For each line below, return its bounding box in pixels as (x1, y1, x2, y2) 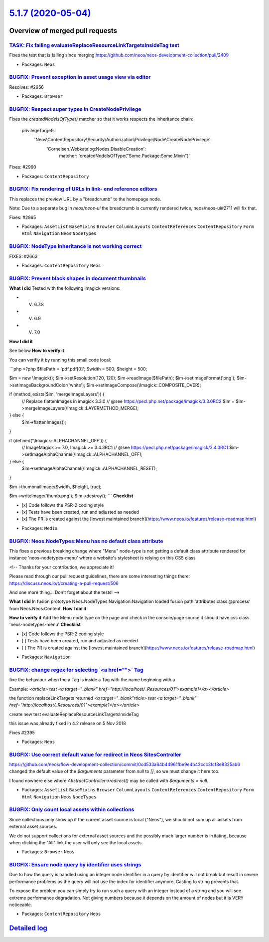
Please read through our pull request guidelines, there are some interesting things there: (9, 573, 190, 579)
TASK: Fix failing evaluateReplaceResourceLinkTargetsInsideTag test (9, 41, 179, 48)
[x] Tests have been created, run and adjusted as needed (21, 509, 139, 515)
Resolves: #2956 (9, 84, 44, 90)
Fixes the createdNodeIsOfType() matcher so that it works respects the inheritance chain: (9, 116, 194, 122)
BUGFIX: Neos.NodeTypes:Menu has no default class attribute (9, 538, 164, 545)
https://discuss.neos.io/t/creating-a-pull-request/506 (9, 580, 119, 586)
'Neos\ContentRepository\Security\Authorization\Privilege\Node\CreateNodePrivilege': (34, 137, 212, 143)
